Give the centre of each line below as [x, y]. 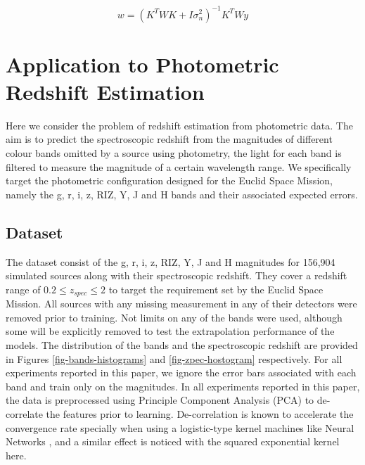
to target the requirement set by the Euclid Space [216, 289]
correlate [24, 413]
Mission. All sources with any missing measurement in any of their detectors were [181, 304]
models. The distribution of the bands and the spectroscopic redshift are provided [182, 345]
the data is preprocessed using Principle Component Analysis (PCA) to [160, 400]
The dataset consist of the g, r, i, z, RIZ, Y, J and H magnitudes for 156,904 [171, 261]
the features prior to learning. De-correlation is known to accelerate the [200, 413]
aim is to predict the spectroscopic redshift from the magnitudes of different [169, 139]
